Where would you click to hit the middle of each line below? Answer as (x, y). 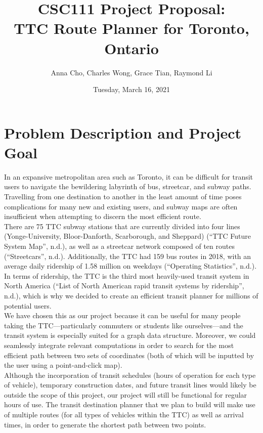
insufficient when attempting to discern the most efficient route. (103, 216)
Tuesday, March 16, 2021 (131, 89)
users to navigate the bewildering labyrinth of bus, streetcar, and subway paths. (128, 186)
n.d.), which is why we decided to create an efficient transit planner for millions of (131, 295)
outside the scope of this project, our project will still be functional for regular (126, 394)
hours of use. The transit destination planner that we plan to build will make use (130, 404)
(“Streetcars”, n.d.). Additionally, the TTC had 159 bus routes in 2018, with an (128, 256)
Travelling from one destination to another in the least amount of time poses (123, 196)
